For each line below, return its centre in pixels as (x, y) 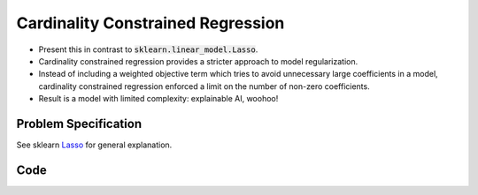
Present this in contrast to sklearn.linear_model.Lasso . (148, 49)
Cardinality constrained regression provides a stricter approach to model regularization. (198, 61)
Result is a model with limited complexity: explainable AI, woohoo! (158, 99)
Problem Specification (79, 124)
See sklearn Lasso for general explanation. (94, 145)
